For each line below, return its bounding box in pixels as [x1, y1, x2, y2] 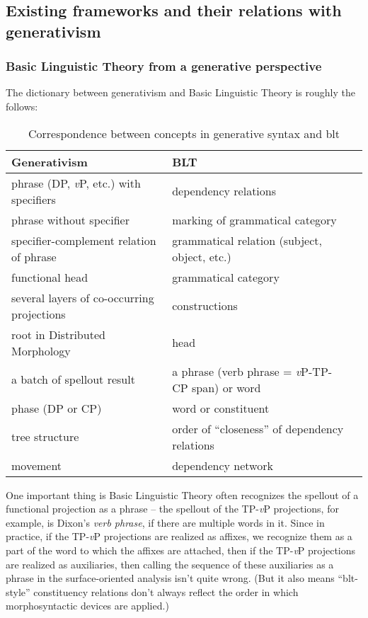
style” [6, 584, 30, 599]
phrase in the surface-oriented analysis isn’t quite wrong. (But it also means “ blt [6, 571, 355, 585]
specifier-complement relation [11, 231, 156, 248]
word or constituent [172, 399, 270, 416]
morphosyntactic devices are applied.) [6, 598, 169, 613]
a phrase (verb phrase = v [172, 362, 301, 379]
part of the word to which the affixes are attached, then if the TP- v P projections [6, 542, 356, 557]
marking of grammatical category [172, 211, 337, 228]
